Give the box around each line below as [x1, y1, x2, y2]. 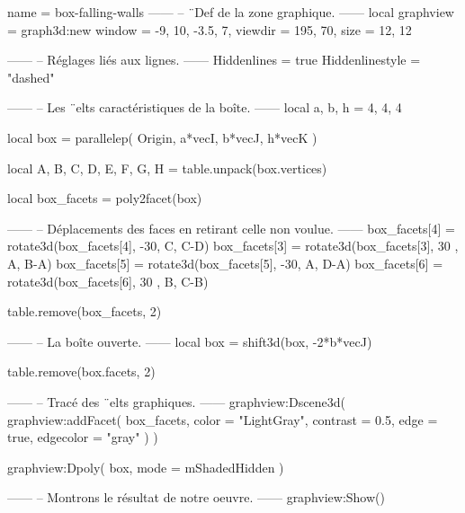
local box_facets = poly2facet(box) [7, 189, 202, 208]
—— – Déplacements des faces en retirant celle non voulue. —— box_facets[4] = [7, 218, 455, 237]
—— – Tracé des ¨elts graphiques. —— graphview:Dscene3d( [7, 392, 345, 411]
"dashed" [7, 67, 55, 86]
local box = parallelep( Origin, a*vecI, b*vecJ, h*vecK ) [7, 128, 317, 146]
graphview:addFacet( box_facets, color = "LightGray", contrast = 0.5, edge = [7, 410, 438, 429]
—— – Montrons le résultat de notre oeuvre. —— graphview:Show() [7, 488, 385, 507]
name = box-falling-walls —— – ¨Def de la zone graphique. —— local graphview [7, 3, 454, 21]
